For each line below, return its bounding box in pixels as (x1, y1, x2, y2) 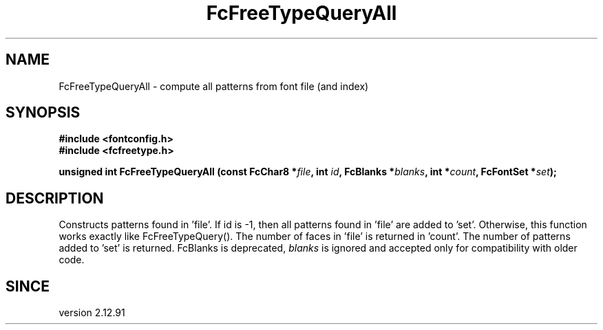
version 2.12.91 (59, 307, 125, 319)
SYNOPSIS (6, 104, 81, 122)
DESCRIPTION (6, 189, 104, 207)
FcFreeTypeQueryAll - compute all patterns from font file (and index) (59, 80, 369, 92)
